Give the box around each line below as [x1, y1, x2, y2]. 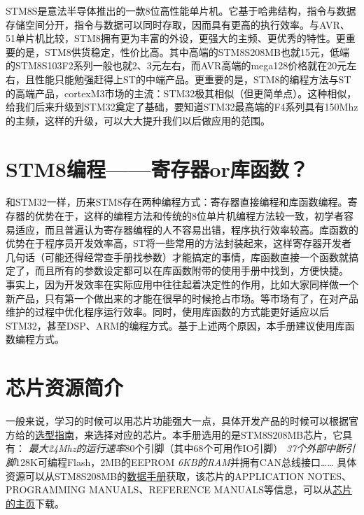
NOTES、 [307, 468, 352, 483]
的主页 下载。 [6, 495, 64, 510]
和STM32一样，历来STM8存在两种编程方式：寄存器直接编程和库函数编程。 [6, 195, 348, 209]
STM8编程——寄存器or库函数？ [6, 154, 309, 183]
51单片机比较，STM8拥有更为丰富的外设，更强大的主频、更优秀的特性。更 [6, 31, 346, 45]
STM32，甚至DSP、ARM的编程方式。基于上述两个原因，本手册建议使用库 [6, 318, 345, 332]
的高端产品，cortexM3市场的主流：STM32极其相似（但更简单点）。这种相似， [6, 85, 357, 100]
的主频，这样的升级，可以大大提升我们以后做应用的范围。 [6, 113, 270, 127]
